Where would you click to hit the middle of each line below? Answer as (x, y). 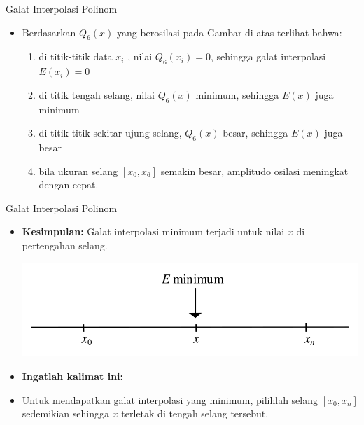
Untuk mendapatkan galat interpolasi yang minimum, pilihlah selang (170, 399)
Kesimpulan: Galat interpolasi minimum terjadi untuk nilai (153, 231)
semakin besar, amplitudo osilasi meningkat (254, 170)
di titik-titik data (76, 56)
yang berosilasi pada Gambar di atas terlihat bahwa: (229, 32)
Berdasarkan (49, 32)
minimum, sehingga (237, 94)
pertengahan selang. (65, 245)
